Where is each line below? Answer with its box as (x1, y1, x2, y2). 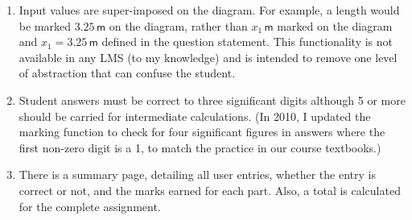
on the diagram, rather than (109, 17, 248, 34)
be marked (19, 17, 72, 34)
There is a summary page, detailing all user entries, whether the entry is (19, 166, 376, 183)
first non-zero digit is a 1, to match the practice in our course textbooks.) (19, 139, 381, 156)
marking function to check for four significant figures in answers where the (19, 123, 385, 140)
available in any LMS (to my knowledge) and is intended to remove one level (19, 48, 398, 65)
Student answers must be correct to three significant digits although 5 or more (19, 91, 406, 108)
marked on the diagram (277, 17, 393, 34)
